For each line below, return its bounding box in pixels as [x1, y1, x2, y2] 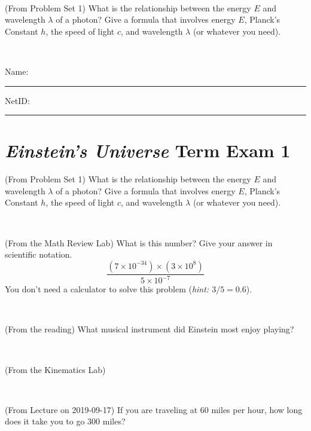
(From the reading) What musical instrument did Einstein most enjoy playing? [5, 323, 294, 335]
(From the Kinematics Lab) [5, 363, 106, 375]
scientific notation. [5, 248, 72, 261]
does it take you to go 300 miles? [5, 415, 126, 427]
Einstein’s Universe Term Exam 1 [5, 138, 291, 163]
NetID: [5, 94, 30, 106]
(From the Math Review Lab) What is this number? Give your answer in [5, 236, 273, 249]
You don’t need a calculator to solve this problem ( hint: [5, 283, 209, 295]
